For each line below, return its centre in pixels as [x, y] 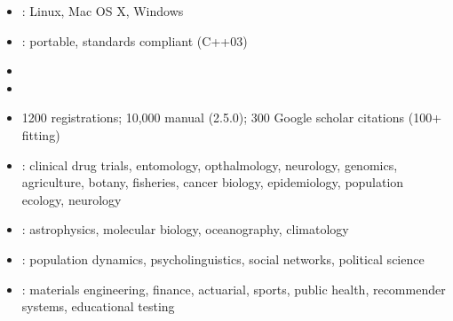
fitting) [41, 134]
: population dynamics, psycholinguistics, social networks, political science [223, 258]
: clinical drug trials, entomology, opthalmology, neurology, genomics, [210, 164]
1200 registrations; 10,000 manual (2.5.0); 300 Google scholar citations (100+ [232, 117]
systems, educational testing [98, 306]
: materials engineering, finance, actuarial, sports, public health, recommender [234, 289]
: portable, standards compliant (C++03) [135, 40]
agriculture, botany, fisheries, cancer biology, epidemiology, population [213, 182]
